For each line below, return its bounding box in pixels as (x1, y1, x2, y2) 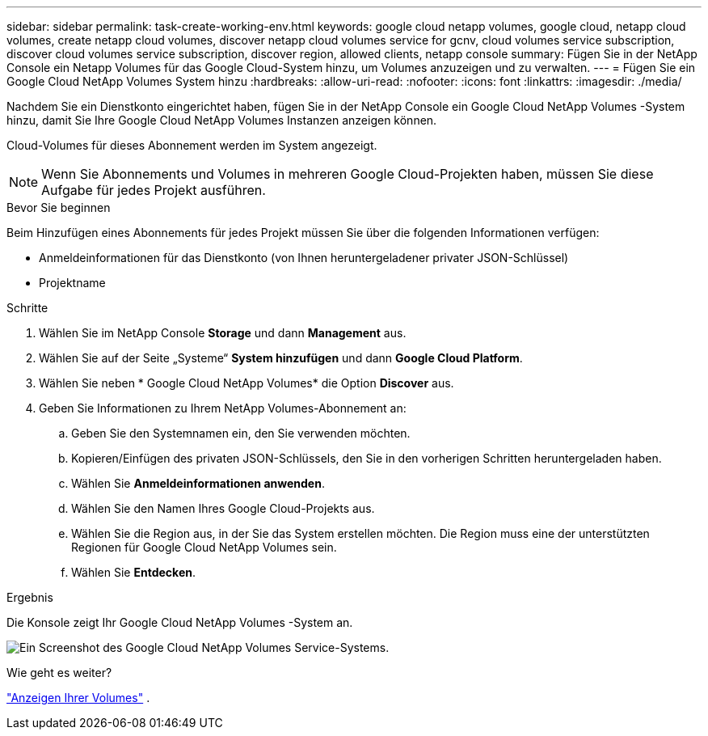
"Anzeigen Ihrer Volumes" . (6, 691, 150, 704)
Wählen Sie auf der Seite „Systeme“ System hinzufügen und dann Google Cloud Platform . (39, 351, 523, 365)
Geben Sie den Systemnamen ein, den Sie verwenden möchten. (71, 426, 411, 440)
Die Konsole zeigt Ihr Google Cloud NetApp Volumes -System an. (6, 615, 353, 629)
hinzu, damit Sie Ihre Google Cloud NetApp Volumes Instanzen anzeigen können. (6, 113, 437, 127)
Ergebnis (6, 590, 53, 604)
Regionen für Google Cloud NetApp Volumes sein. (71, 540, 337, 554)
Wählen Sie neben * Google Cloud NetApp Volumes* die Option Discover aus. (39, 376, 454, 390)
